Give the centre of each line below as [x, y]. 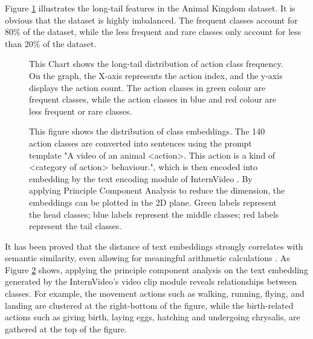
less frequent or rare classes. [81, 111]
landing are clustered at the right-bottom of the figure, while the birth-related [149, 305]
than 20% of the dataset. [51, 43]
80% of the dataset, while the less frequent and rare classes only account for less [153, 32]
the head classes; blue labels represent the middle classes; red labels [154, 214]
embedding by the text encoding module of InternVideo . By [141, 178]
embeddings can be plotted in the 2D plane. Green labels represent [153, 202]
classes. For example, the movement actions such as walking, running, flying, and [155, 293]
